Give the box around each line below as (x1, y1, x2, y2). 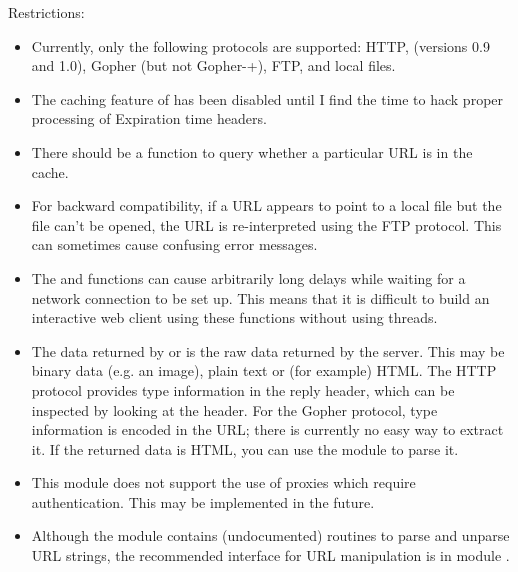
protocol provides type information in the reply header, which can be (31, 379, 455, 400)
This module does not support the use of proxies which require (31, 472, 416, 493)
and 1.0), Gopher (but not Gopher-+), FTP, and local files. (31, 55, 396, 76)
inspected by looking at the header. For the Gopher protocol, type (31, 399, 438, 420)
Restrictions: (8, 2, 85, 22)
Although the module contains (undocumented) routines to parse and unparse (31, 525, 510, 546)
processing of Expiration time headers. (31, 108, 267, 129)
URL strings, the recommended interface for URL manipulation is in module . (31, 545, 510, 566)
